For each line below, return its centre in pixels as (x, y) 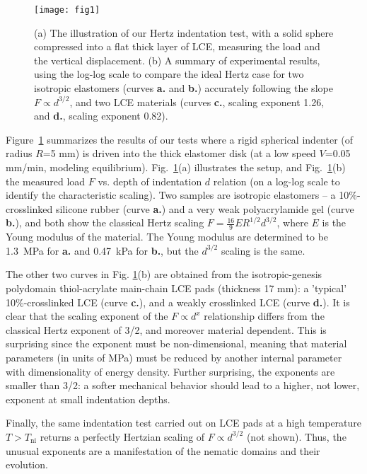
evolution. (27, 464)
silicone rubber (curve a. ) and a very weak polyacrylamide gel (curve (205, 208)
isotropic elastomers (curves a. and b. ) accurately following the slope (183, 88)
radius (19, 153)
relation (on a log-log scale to (276, 181)
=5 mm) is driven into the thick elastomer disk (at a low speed (179, 153)
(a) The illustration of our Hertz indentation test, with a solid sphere (184, 32)
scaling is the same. (263, 250)
